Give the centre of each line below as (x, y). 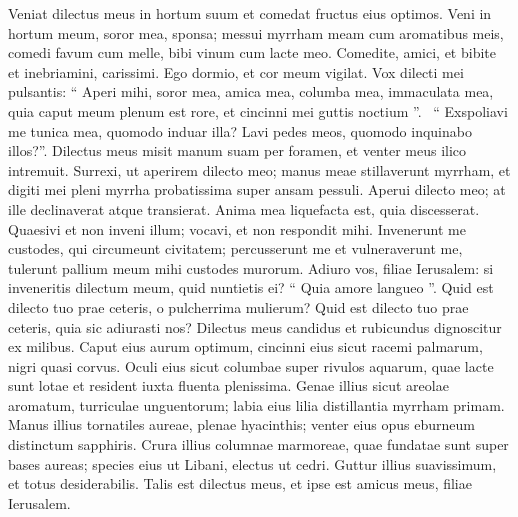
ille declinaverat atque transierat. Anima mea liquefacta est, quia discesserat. (244, 208)
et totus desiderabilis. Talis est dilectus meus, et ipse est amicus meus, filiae (240, 483)
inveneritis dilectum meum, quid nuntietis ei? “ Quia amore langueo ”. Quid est (251, 287)
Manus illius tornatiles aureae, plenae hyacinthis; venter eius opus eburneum (241, 424)
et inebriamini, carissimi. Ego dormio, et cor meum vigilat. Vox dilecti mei (236, 71)
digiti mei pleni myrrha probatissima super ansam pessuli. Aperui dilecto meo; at (257, 189)
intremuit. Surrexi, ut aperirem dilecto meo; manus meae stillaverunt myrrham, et (259, 169)
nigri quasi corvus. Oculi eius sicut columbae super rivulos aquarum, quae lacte (251, 365)
